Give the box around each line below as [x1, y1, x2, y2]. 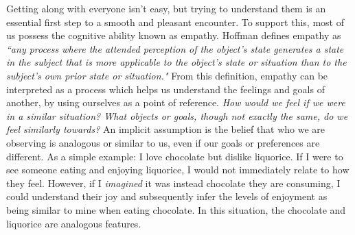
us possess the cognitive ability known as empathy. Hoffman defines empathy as [6, 28, 341, 42]
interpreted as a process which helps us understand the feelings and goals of [6, 82, 325, 96]
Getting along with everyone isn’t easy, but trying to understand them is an [6, 1, 326, 15]
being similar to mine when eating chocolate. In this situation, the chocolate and [6, 202, 346, 217]
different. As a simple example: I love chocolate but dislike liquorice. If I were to [6, 149, 343, 163]
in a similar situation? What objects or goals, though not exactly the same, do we [6, 108, 348, 123]
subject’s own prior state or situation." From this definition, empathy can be [6, 68, 328, 82]
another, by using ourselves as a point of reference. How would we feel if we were [6, 95, 345, 110]
